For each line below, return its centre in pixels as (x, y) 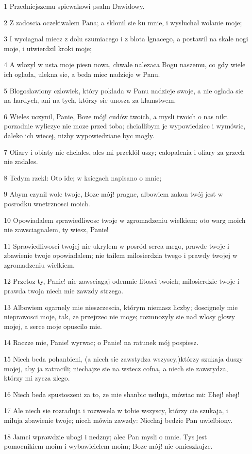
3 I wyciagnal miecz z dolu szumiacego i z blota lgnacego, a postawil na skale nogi (126, 39)
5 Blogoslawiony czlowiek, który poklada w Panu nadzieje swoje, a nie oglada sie (124, 90)
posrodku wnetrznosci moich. (47, 203)
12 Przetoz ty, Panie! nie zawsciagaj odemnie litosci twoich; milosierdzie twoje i (122, 281)
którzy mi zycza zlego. (37, 378)
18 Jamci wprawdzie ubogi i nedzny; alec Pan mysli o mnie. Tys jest (106, 436)
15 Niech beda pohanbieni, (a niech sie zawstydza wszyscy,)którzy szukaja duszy (124, 359)
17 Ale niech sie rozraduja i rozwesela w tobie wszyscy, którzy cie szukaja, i (116, 410)
